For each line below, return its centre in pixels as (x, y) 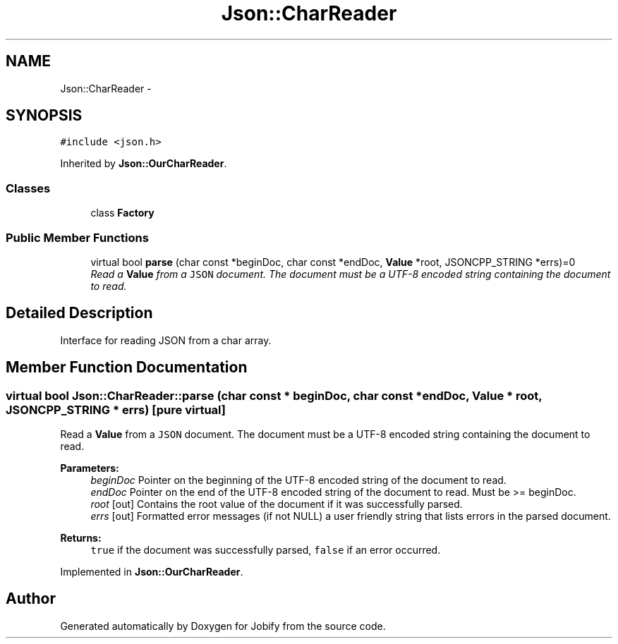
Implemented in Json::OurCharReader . (152, 572)
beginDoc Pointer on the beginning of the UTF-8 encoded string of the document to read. (298, 480)
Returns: (81, 538)
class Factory (122, 213)
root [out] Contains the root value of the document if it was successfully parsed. (277, 504)
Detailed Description (79, 313)
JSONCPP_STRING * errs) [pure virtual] (116, 409)
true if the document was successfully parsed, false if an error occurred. (266, 550)
